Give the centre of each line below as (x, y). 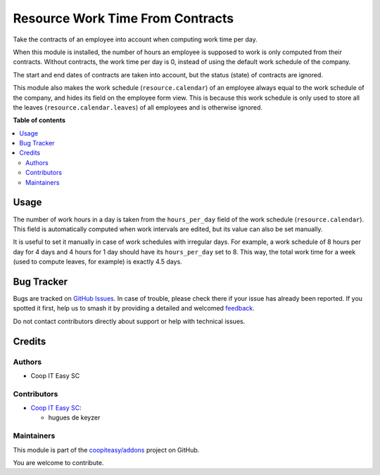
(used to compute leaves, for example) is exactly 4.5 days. (97, 262)
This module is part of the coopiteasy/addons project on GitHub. (106, 450)
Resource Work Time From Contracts (123, 18)
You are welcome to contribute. (58, 463)
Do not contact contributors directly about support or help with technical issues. (129, 321)
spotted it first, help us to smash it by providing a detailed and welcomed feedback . (134, 308)
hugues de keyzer (74, 417)
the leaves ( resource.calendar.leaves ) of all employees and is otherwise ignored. (138, 107)
